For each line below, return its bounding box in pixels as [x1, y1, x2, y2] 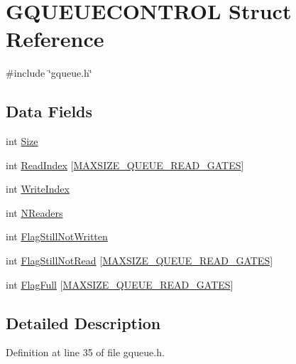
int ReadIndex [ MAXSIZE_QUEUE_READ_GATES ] [6, 157, 244, 172]
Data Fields [6, 100, 93, 122]
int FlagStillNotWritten [6, 229, 108, 244]
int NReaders [6, 205, 63, 220]
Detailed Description [6, 311, 161, 333]
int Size [6, 134, 38, 149]
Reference [6, 24, 104, 53]
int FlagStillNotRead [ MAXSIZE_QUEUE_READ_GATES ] [6, 253, 273, 268]
